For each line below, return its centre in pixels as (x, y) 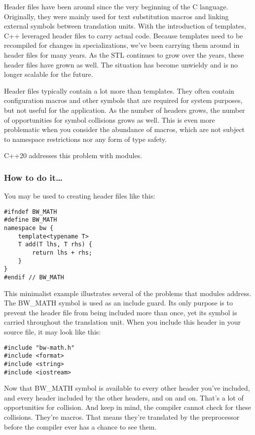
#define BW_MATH (31, 220)
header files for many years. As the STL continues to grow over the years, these (124, 54)
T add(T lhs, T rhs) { (55, 245)
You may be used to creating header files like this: (80, 196)
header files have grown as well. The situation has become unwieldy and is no (121, 64)
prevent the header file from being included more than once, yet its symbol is (121, 312)
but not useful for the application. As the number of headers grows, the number (125, 110)
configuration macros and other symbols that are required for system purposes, (123, 100)
